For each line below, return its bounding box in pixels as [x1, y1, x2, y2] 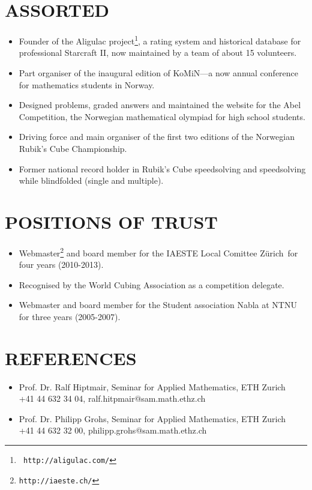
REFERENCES [5, 345, 137, 370]
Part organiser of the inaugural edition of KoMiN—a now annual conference [19, 66, 299, 79]
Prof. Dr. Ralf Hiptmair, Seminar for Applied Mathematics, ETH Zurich [19, 380, 286, 393]
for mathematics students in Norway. [19, 78, 155, 91]
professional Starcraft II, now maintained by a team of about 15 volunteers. [19, 46, 297, 59]
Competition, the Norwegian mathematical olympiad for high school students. [19, 110, 305, 122]
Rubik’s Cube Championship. [19, 142, 127, 154]
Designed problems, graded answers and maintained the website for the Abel [19, 98, 301, 111]
